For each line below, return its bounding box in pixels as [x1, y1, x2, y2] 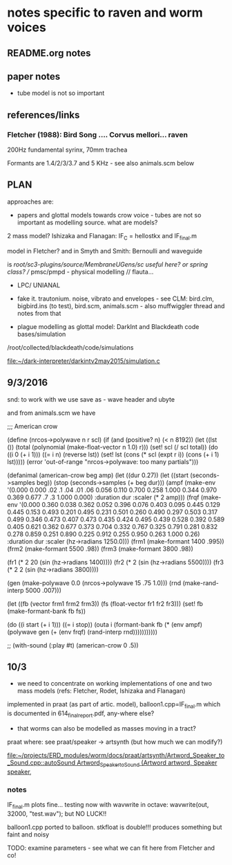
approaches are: [7, 197, 54, 206]
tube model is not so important [17, 89, 105, 98]
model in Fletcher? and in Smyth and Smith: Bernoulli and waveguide [7, 247, 203, 255]
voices [7, 19, 46, 35]
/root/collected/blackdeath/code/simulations [7, 343, 134, 351]
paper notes [7, 71, 61, 82]
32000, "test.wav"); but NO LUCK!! [7, 809, 107, 818]
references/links [7, 109, 80, 121]
